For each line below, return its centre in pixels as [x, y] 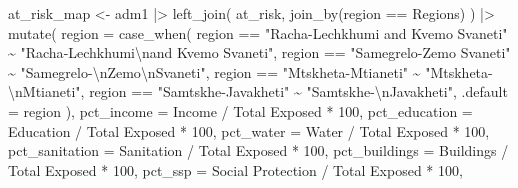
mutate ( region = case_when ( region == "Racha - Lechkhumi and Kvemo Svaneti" [258, 32]
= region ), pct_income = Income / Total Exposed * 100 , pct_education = [240, 110]
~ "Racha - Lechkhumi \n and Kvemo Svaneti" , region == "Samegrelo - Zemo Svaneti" [259, 52]
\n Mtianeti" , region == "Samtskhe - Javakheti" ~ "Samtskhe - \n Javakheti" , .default [258, 91]
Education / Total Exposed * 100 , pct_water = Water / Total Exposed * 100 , [249, 130]
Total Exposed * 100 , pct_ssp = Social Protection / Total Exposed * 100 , [235, 169]
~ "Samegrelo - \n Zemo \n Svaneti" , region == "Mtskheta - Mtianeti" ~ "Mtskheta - [250, 71]
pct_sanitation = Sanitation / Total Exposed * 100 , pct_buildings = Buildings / [258, 150]
